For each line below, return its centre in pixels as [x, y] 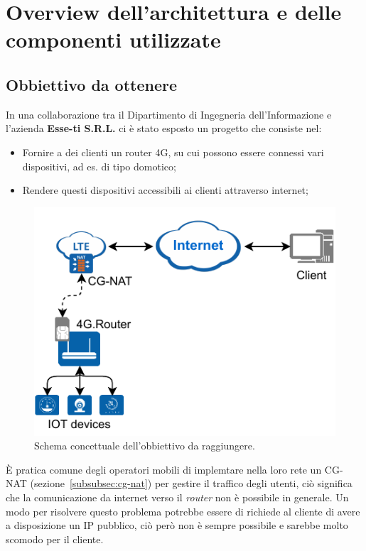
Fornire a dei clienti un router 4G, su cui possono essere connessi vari [173, 152]
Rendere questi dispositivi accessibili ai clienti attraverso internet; [165, 190]
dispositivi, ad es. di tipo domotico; [99, 166]
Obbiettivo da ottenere [92, 84]
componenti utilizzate [113, 39]
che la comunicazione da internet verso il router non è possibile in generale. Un [177, 497]
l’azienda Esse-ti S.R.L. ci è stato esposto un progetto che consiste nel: [164, 128]
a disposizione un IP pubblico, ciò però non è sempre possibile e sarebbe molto [177, 525]
